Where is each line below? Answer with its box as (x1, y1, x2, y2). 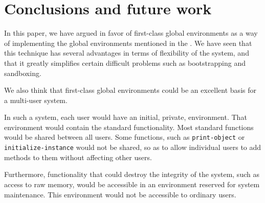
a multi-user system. (4, 94, 68, 105)
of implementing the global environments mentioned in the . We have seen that (4, 37, 252, 48)
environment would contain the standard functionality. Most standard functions (4, 121, 254, 132)
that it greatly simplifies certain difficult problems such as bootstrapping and (4, 57, 246, 68)
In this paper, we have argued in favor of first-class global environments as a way (4, 28, 258, 38)
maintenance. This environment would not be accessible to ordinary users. (4, 189, 236, 199)
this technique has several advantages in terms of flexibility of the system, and (4, 47, 249, 58)
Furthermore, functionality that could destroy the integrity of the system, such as (4, 169, 259, 180)
